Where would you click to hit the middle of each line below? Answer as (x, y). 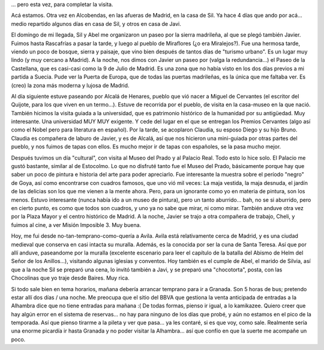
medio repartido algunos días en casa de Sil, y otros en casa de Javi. (96, 23)
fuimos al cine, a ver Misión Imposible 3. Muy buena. (76, 225)
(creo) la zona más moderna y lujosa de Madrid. (70, 85)
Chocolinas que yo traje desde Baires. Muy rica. (70, 278)
